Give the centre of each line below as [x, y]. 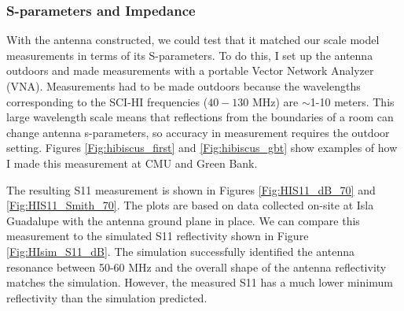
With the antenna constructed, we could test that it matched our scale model [193, 40]
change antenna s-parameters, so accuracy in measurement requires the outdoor [198, 132]
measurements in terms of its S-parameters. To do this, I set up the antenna [190, 55]
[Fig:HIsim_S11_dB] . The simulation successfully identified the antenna [180, 251]
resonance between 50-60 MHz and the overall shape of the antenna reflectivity [196, 267]
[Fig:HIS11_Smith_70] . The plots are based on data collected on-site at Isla [190, 205]
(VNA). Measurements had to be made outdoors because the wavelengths [184, 86]
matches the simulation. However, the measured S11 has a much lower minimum [200, 282]
